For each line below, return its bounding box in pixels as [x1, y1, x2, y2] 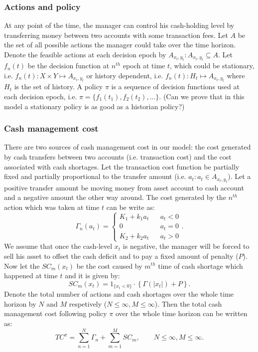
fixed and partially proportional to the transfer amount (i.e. [4, 171, 186, 181]
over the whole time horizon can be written [115, 308, 248, 319]
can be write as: [106, 201, 155, 212]
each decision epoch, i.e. [4, 91, 77, 101]
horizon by [4, 298, 36, 309]
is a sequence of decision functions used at [111, 81, 240, 92]
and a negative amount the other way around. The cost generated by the [4, 192, 226, 202]
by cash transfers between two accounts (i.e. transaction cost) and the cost [4, 152, 232, 162]
